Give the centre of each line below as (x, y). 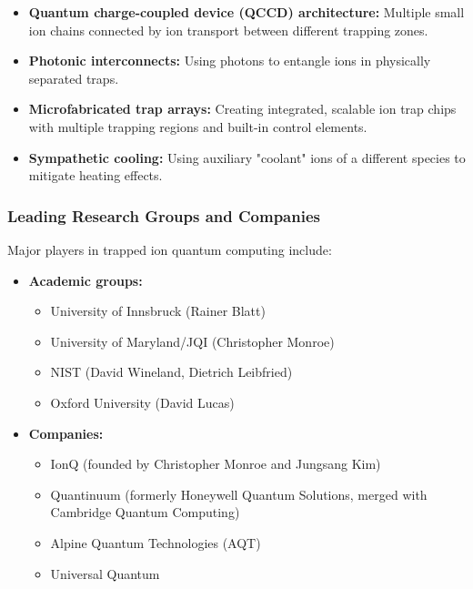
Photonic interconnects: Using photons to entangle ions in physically (230, 61)
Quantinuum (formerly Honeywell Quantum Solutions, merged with (239, 494)
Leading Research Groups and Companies (164, 215)
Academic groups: (86, 280)
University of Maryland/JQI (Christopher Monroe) (192, 341)
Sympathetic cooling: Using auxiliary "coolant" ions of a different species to (247, 157)
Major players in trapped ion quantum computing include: (170, 249)
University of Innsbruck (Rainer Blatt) (158, 311)
